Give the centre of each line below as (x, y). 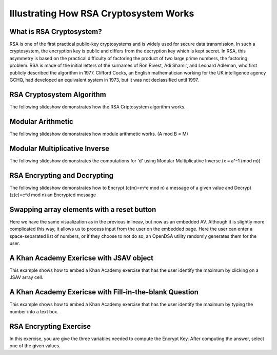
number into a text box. (34, 311)
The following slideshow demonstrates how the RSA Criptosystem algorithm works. (97, 107)
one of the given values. (35, 346)
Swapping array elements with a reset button (83, 209)
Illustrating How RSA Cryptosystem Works (102, 13)
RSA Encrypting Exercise (50, 326)
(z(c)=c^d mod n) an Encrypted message (53, 195)
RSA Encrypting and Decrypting (62, 175)
